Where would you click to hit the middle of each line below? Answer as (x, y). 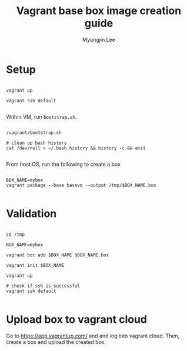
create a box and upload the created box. (56, 342)
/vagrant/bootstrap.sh (34, 133)
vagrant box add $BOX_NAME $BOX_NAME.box (58, 255)
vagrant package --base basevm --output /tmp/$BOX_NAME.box (81, 185)
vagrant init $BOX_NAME (35, 265)
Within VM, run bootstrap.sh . (41, 116)
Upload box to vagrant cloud (77, 319)
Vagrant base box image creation (99, 11)
